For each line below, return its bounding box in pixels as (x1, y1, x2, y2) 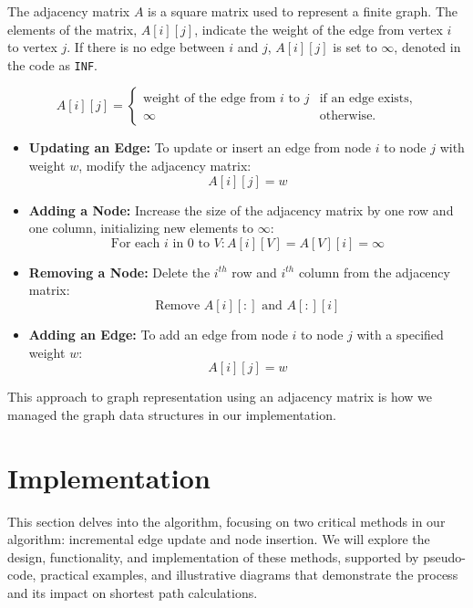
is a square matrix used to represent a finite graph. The (148, 2, 458, 20)
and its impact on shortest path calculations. (7, 582, 258, 602)
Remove (155, 299, 201, 312)
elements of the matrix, (7, 19, 138, 38)
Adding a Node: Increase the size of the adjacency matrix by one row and (28, 200, 454, 219)
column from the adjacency (298, 262, 450, 281)
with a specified (356, 325, 444, 343)
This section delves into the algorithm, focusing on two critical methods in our (7, 511, 446, 530)
